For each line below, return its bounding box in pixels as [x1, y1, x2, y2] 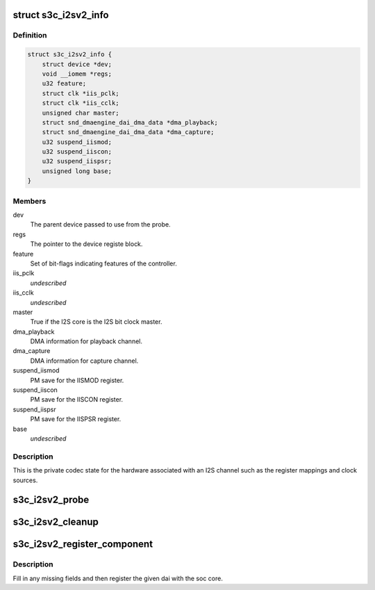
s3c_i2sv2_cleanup [12, 516, 99, 528]
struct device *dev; [42, 60, 112, 68]
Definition [12, 31, 47, 40]
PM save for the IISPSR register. [30, 415, 122, 423]
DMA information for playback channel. [30, 337, 142, 345]
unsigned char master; [42, 108, 119, 117]
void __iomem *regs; [42, 69, 112, 78]
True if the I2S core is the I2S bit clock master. [30, 318, 162, 326]
